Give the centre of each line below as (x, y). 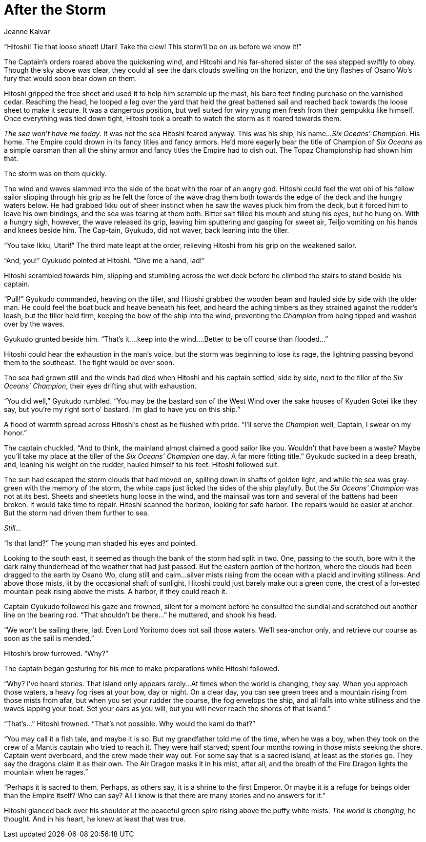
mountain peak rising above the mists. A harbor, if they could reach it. (116, 591)
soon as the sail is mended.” (49, 638)
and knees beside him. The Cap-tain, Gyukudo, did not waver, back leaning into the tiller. (147, 230)
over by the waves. (34, 324)
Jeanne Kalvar (27, 31)
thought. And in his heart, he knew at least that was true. (95, 819)
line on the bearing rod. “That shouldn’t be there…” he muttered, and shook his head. (140, 615)
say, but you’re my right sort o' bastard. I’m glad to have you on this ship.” (122, 409)
